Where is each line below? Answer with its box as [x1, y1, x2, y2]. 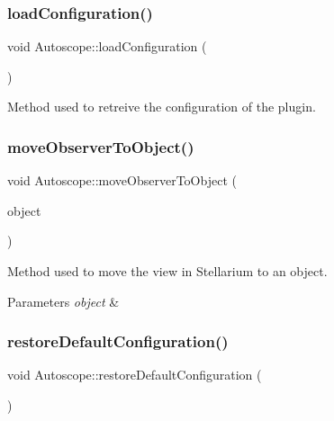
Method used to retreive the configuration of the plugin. [7, 97, 316, 116]
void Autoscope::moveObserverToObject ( [7, 171, 237, 190]
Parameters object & [7, 291, 120, 310]
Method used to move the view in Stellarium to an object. [7, 262, 328, 280]
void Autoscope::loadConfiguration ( [7, 37, 207, 56]
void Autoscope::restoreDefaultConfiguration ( [7, 365, 262, 384]
